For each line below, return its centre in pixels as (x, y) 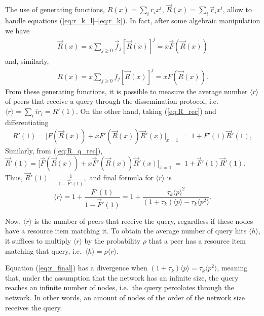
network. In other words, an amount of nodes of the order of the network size (125, 297)
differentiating (27, 122)
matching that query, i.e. (43, 250)
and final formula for (121, 177)
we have (17, 30)
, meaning (232, 268)
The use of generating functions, (55, 9)
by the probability (112, 241)
